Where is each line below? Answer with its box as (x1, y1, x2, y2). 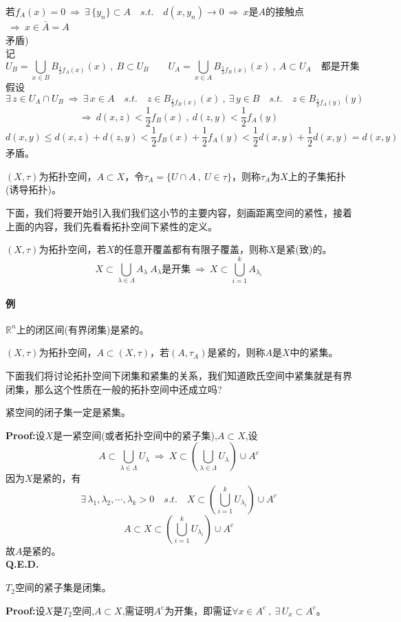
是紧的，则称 (207, 345, 265, 359)
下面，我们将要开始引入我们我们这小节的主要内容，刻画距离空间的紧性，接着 (6, 206, 352, 220)
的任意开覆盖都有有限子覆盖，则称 (114, 242, 269, 256)
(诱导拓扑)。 (6, 182, 61, 197)
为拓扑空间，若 (39, 242, 107, 256)
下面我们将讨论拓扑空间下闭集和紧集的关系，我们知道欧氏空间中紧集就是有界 (6, 368, 352, 382)
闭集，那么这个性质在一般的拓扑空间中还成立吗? (6, 381, 222, 396)
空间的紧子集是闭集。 (14, 580, 111, 595)
